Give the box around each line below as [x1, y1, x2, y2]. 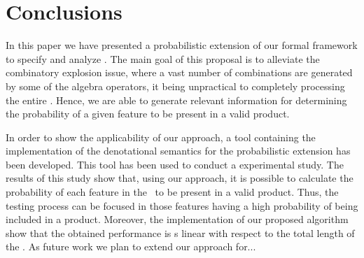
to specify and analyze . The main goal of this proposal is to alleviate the [6, 51, 320, 66]
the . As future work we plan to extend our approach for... [6, 239, 256, 254]
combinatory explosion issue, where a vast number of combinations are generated [6, 65, 353, 80]
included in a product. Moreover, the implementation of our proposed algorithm [6, 212, 349, 227]
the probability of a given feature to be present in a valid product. [6, 106, 290, 121]
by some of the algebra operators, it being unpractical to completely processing [6, 78, 345, 93]
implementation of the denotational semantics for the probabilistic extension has [6, 143, 351, 158]
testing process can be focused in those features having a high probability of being [6, 198, 358, 213]
